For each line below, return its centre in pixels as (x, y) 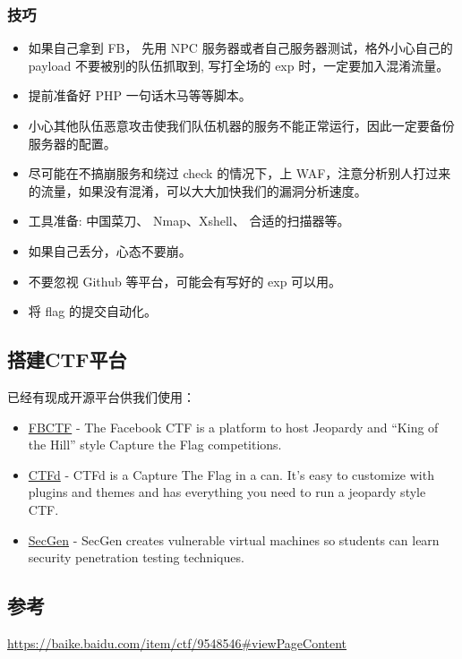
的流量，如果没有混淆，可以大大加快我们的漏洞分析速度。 (197, 190)
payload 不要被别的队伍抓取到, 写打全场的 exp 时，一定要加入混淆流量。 (239, 65)
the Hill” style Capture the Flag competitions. (155, 445)
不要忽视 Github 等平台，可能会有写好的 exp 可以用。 (185, 281)
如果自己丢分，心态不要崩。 (110, 250)
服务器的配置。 (72, 143)
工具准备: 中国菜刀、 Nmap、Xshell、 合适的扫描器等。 (189, 221)
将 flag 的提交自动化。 (92, 311)
